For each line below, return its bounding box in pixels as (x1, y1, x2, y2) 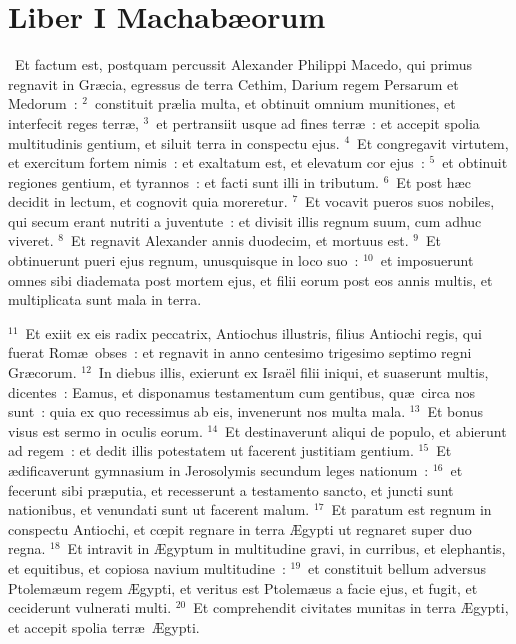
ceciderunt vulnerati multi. (8, 597, 172, 618)
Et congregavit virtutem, (357, 132, 509, 153)
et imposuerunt (380, 250, 474, 271)
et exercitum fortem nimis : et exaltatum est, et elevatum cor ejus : (8, 152, 425, 173)
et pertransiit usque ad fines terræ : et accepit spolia (156, 112, 480, 133)
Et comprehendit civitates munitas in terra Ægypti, (193, 597, 509, 618)
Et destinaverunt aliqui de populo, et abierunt (225, 420, 507, 441)
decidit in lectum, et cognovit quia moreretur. (8, 191, 288, 212)
